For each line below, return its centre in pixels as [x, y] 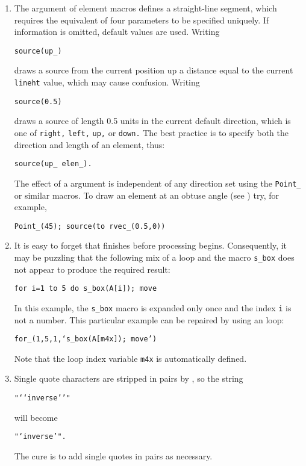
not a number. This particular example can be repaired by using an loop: [149, 319]
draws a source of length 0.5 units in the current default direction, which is [152, 121]
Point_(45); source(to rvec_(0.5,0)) [90, 226]
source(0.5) [38, 101]
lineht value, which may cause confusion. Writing [107, 82]
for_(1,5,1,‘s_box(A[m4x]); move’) [86, 339]
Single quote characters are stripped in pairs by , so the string [129, 378]
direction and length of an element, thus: [89, 144]
